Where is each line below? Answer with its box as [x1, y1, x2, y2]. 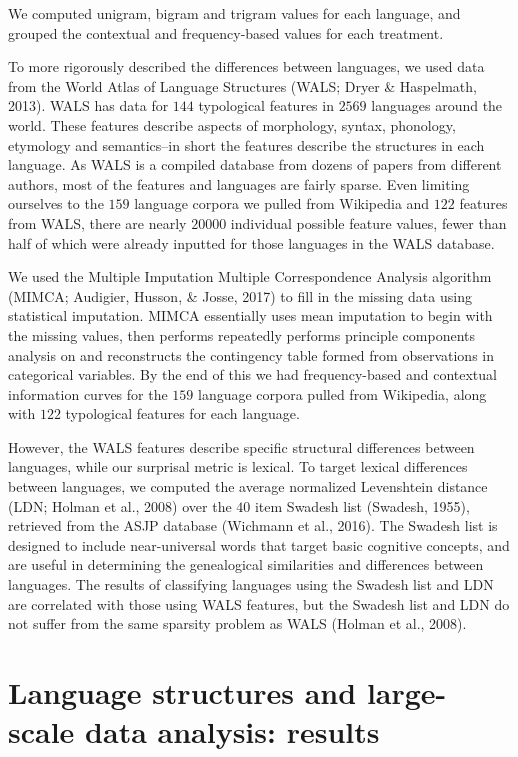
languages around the [371, 95, 503, 116]
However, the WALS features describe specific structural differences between [8, 436, 475, 457]
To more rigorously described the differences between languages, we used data [8, 56, 485, 77]
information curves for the [8, 383, 168, 404]
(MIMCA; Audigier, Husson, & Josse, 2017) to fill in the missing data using [8, 285, 472, 306]
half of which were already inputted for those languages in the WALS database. [8, 232, 495, 253]
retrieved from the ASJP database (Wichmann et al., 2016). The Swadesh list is [8, 515, 498, 536]
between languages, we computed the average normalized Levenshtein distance [8, 476, 488, 497]
